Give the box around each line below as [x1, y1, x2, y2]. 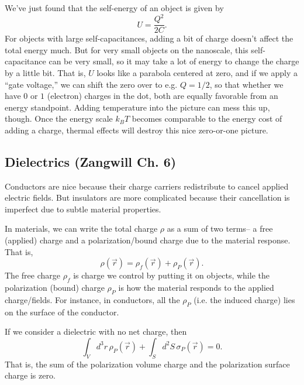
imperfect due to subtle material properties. [5, 202, 161, 215]
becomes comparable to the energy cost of [132, 112, 282, 125]
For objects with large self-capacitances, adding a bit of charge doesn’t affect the [5, 32, 293, 44]
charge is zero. [5, 369, 56, 381]
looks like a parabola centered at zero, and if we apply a [96, 66, 298, 78]
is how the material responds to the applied [118, 281, 274, 294]
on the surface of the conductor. [5, 305, 119, 318]
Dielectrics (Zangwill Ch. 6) [5, 152, 177, 170]
